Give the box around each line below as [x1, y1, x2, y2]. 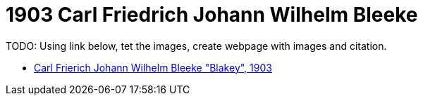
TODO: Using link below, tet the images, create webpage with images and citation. [6, 39, 387, 52]
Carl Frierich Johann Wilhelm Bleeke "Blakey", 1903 [34, 61, 272, 74]
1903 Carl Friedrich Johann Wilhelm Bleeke [6, 3, 418, 27]
